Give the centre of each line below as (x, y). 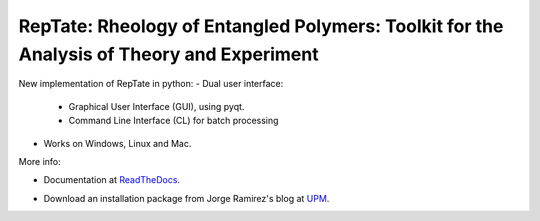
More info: (40, 161)
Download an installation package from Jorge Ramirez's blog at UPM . (186, 198)
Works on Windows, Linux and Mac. (117, 143)
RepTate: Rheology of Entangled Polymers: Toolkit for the (261, 26)
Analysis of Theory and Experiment (168, 54)
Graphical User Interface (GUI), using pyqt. (156, 106)
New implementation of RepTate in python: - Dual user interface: (151, 84)
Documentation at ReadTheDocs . (111, 180)
